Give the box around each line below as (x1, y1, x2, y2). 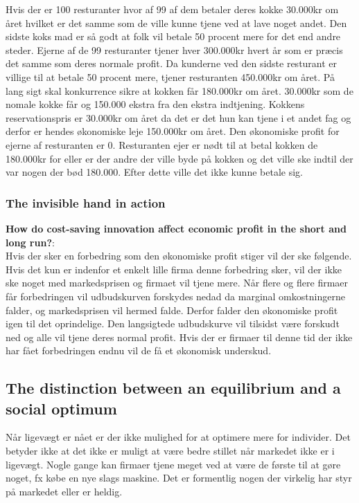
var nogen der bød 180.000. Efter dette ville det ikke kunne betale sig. (6, 165, 303, 179)
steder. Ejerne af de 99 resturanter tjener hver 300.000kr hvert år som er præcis (6, 42, 343, 57)
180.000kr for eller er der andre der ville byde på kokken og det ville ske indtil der (6, 151, 353, 165)
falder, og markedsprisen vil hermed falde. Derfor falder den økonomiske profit (6, 302, 338, 317)
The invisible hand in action (6, 194, 166, 211)
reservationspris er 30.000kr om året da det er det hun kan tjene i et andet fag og (6, 110, 351, 125)
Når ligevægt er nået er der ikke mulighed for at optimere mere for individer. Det (6, 430, 351, 444)
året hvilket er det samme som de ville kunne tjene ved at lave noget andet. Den (6, 15, 347, 30)
